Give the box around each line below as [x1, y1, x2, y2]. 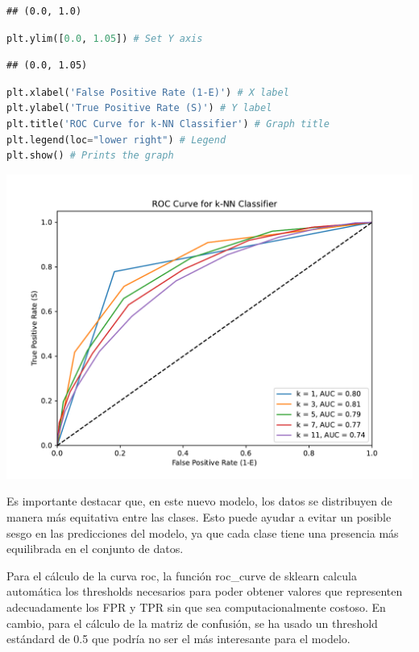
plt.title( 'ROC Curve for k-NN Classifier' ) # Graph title [6, 118, 330, 130]
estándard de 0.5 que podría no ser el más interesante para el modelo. [6, 630, 351, 647]
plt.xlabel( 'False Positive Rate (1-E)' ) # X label [6, 86, 289, 98]
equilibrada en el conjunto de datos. [6, 540, 184, 557]
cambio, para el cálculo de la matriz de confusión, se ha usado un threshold [6, 614, 378, 631]
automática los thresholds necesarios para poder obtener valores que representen [6, 583, 403, 600]
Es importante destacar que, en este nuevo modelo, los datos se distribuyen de [6, 493, 392, 510]
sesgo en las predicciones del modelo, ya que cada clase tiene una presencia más [6, 524, 399, 541]
